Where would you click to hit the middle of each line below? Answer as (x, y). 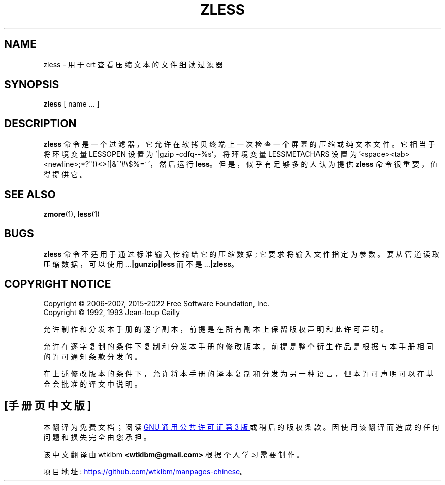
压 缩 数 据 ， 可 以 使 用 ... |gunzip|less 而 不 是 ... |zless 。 (141, 264)
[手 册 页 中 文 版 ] (48, 406)
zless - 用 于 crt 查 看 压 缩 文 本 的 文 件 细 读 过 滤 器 (133, 64)
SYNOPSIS (32, 85)
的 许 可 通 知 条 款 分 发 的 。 (92, 356)
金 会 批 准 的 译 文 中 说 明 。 (92, 384)
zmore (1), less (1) (72, 214)
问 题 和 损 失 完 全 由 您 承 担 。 (97, 437)
